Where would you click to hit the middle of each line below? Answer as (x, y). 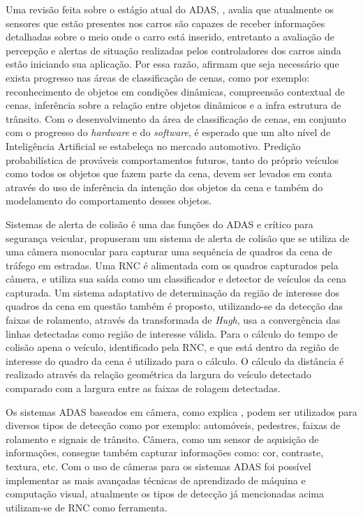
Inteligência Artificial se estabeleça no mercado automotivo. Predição (153, 145)
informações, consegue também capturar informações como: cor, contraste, (165, 452)
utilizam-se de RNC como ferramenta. (87, 507)
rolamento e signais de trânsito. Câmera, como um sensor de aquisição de (162, 439)
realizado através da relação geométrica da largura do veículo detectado (158, 374)
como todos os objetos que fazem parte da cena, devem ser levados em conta (169, 173)
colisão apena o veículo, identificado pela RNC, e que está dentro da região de (172, 347)
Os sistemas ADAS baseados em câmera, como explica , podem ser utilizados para (181, 411)
